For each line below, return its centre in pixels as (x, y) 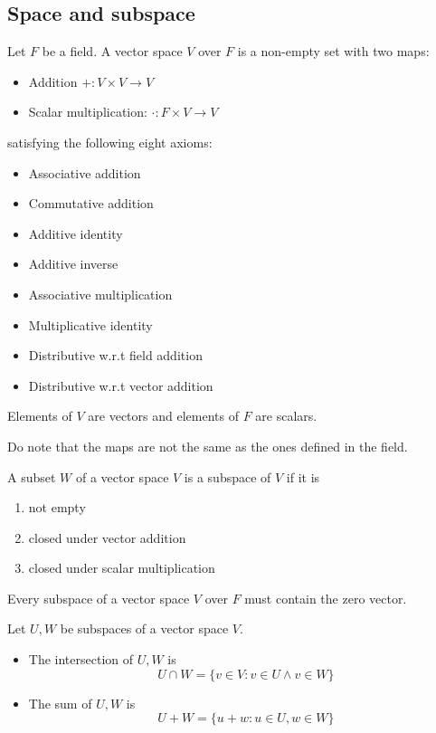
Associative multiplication (100, 294)
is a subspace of (227, 476)
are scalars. (286, 416)
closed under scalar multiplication (122, 568)
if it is (303, 476)
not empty (57, 507)
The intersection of (81, 659)
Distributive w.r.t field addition (115, 355)
